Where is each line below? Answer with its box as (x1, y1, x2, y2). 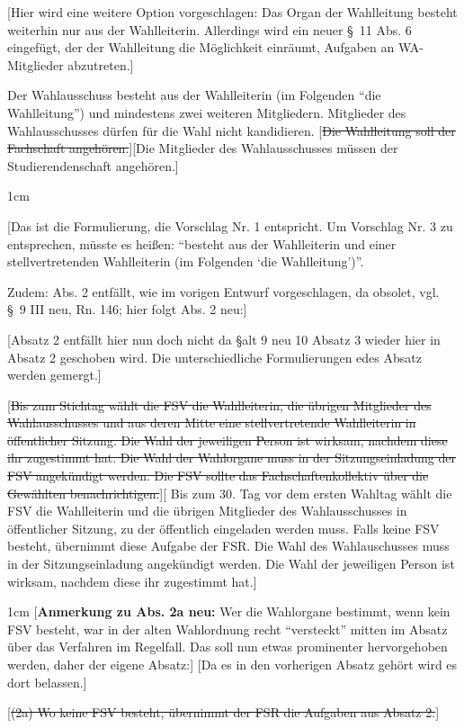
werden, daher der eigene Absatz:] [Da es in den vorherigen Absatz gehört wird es (7, 655, 458, 673)
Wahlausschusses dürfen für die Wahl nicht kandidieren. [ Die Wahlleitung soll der (7, 121, 456, 139)
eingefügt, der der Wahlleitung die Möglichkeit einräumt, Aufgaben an (7, 38, 395, 57)
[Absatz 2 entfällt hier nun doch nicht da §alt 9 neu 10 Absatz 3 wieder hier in (7, 329, 441, 348)
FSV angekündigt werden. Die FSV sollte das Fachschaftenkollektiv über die (7, 466, 429, 485)
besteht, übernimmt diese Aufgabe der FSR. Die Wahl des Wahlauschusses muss (7, 536, 450, 555)
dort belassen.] (7, 672, 87, 691)
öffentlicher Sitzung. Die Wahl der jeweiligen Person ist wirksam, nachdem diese (7, 430, 448, 449)
